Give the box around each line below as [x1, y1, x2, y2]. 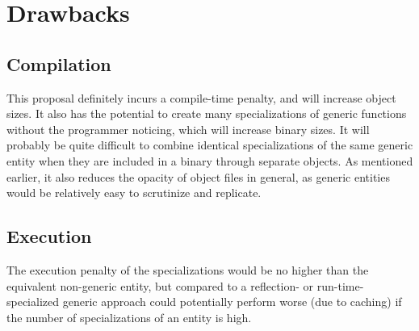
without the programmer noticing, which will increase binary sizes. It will [6, 120, 370, 137]
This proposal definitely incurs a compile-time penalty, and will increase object [6, 89, 396, 106]
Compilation [6, 51, 111, 76]
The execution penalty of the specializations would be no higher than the [6, 261, 369, 278]
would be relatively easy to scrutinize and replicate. [6, 184, 262, 201]
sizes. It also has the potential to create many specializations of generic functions [6, 105, 407, 122]
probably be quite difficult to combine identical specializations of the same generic [6, 136, 413, 153]
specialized [6, 293, 60, 310]
